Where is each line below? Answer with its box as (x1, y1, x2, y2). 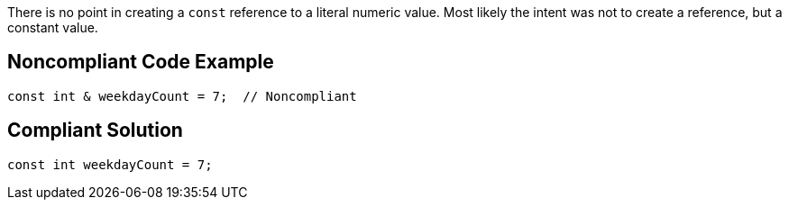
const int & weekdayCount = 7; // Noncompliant (7, 88, 357, 103)
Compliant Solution (7, 119, 183, 142)
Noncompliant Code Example (7, 50, 274, 74)
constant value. (7, 20, 98, 35)
